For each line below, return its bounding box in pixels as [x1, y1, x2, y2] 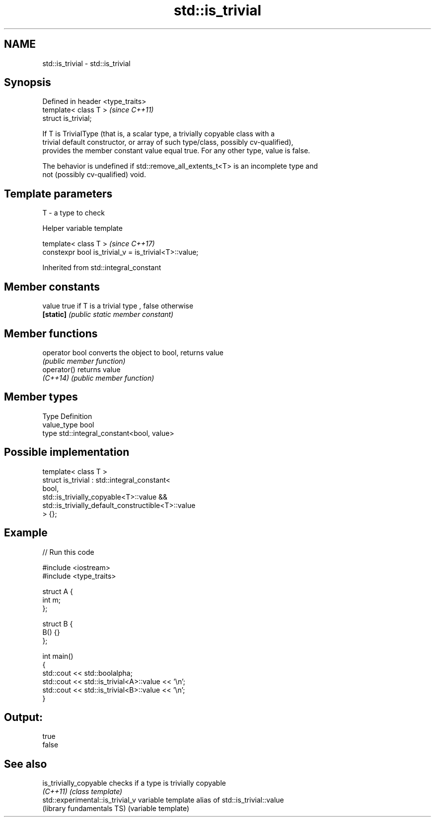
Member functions [4, 327, 98, 340]
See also [4, 757, 47, 770]
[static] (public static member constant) [42, 310, 174, 319]
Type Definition [42, 411, 92, 420]
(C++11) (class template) [42, 787, 123, 796]
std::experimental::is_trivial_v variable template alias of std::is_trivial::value [42, 796, 284, 805]
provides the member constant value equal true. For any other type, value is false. [42, 146, 310, 155]
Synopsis [4, 76, 51, 89]
